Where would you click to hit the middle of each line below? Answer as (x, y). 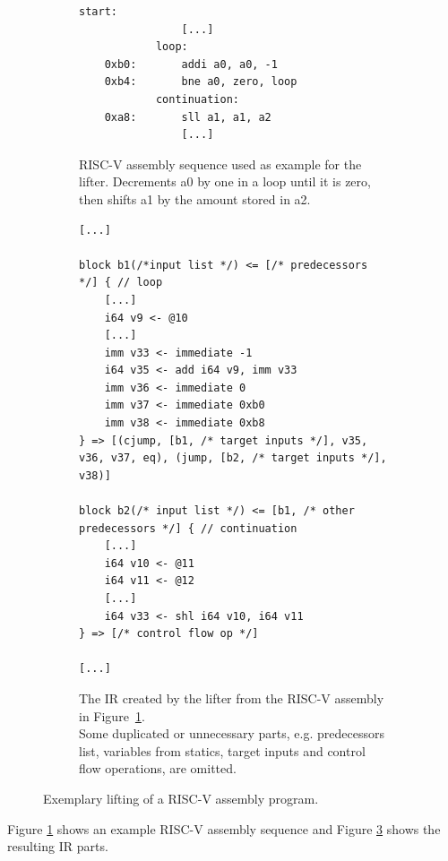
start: (98, 12)
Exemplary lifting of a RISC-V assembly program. (181, 798)
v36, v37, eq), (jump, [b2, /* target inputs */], (233, 458)
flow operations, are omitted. (158, 768)
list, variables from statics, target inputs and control (222, 750)
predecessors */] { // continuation (188, 528)
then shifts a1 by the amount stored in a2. (195, 198)
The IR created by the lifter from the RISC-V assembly (232, 697)
